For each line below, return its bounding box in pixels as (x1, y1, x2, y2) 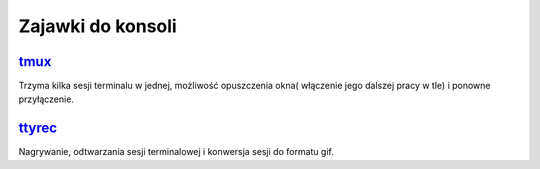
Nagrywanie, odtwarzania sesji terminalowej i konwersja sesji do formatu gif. (18, 146, 334, 158)
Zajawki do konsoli (18, 15, 177, 37)
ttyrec (18, 120, 58, 137)
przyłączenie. (18, 93, 75, 105)
